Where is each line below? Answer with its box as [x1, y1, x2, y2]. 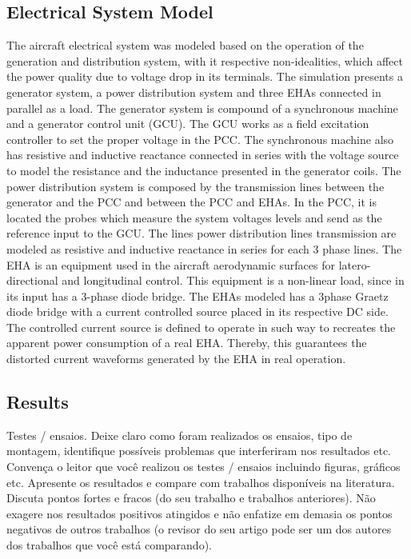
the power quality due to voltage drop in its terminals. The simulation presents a [6, 68, 403, 85]
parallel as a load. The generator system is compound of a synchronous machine [6, 99, 398, 116]
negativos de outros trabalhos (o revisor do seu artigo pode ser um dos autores [6, 521, 392, 537]
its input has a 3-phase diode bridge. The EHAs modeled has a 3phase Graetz [6, 287, 389, 304]
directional [6, 272, 58, 289]
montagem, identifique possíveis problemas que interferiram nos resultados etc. [6, 442, 391, 459]
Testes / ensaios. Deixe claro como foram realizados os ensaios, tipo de [6, 426, 353, 443]
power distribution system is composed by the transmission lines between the [6, 178, 385, 194]
